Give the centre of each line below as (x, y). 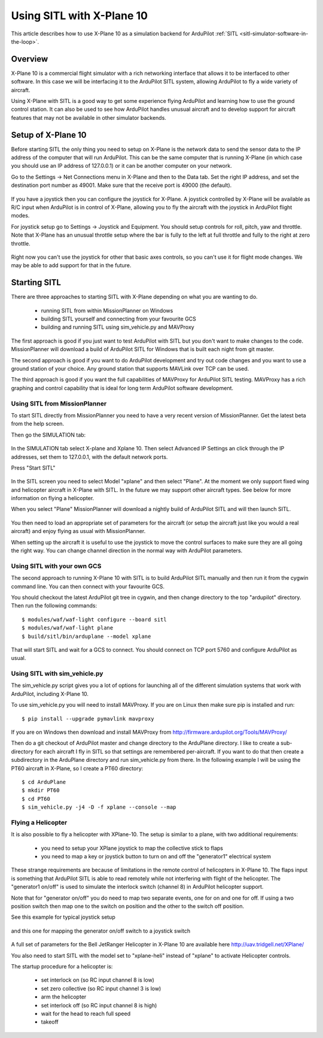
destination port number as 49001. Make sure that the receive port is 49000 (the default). (121, 185)
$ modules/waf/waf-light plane (68, 628)
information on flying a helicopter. (53, 498)
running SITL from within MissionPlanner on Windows (107, 310)
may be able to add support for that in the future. (71, 265)
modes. (20, 216)
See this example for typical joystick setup (63, 917)
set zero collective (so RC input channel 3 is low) (101, 988)
